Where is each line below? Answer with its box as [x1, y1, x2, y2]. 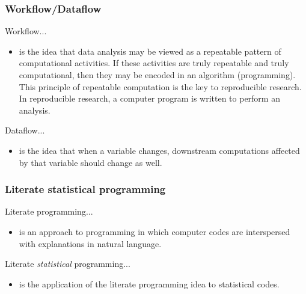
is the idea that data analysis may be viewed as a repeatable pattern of [19, 44, 281, 57]
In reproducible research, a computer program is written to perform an [19, 92, 280, 105]
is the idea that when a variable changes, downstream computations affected [19, 144, 300, 156]
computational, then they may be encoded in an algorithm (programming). [19, 69, 296, 81]
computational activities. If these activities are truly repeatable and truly [19, 57, 289, 69]
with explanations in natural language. [19, 237, 162, 250]
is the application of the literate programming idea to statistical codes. [19, 277, 280, 290]
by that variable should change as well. [19, 156, 162, 168]
